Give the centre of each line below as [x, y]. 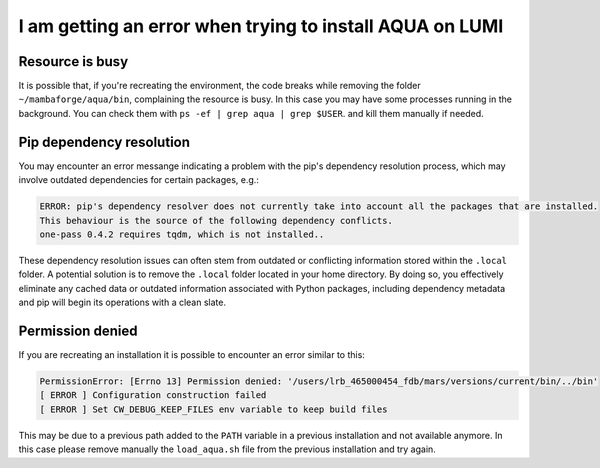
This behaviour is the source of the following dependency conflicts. [216, 220]
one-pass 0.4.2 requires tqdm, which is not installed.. [182, 234]
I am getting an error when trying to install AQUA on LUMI [261, 26]
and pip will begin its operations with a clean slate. [122, 302]
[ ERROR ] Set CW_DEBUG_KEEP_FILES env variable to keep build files [213, 409]
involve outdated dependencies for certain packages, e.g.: [139, 180]
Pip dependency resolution [104, 141]
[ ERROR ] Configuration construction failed [153, 395]
